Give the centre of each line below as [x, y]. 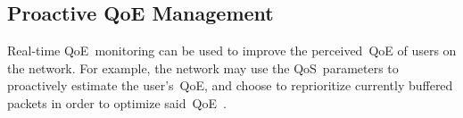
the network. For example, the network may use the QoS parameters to [203, 67]
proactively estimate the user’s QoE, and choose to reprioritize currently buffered [230, 85]
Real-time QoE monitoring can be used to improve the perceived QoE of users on [232, 51]
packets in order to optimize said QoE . [117, 102]
